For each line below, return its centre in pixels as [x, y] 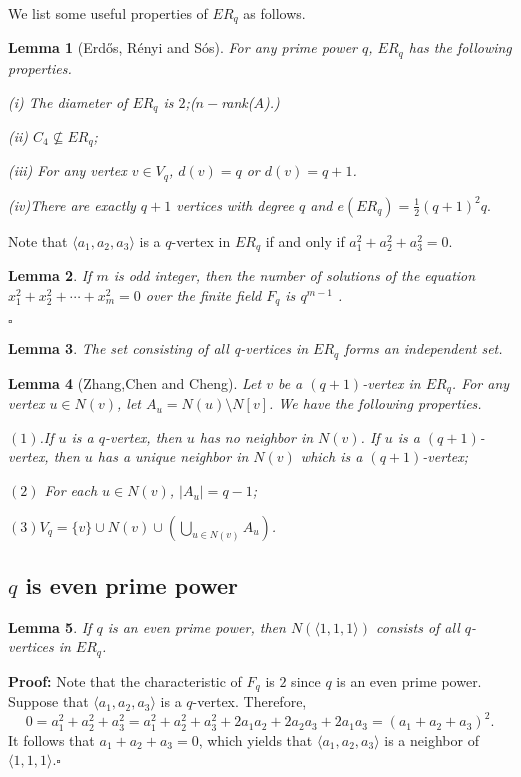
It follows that [51, 739]
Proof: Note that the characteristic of [125, 680]
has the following [460, 47]
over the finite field [203, 294]
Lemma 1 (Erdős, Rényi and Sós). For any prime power [182, 47]
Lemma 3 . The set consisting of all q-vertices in [158, 348]
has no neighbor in [256, 436]
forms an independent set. [423, 348]
